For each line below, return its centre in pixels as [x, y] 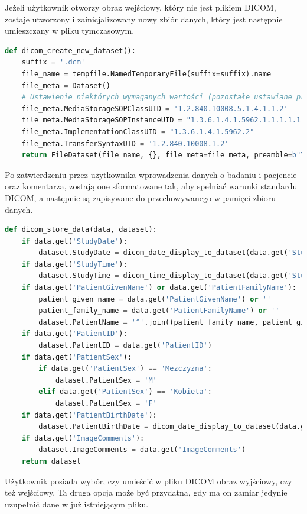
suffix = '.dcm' [53, 62]
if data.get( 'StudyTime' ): [74, 264]
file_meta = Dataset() [66, 85]
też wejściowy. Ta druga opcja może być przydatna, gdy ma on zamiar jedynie [146, 492]
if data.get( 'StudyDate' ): [74, 241]
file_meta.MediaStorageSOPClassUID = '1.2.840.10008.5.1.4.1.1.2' [155, 109]
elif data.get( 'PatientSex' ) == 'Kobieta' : [125, 392]
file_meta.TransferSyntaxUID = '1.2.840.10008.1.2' [125, 143]
